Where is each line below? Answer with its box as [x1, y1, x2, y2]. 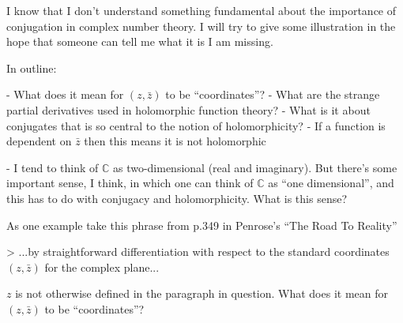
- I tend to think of [6, 159, 99, 175]
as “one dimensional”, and [268, 175, 394, 191]
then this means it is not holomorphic [84, 133, 266, 149]
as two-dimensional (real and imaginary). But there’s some [112, 159, 397, 175]
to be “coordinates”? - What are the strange [165, 86, 380, 103]
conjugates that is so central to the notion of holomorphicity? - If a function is [6, 117, 386, 133]
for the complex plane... [44, 258, 160, 275]
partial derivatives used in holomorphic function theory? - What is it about [6, 101, 371, 118]
